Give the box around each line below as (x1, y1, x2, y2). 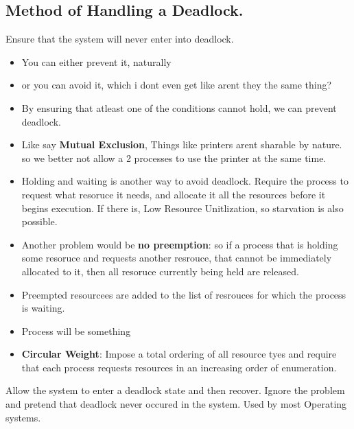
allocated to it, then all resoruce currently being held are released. (21, 264, 299, 278)
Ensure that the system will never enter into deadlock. (5, 32, 234, 46)
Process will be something (21, 323, 131, 338)
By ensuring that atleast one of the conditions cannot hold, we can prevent (21, 100, 337, 115)
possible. (21, 214, 58, 229)
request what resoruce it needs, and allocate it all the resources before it (21, 187, 326, 201)
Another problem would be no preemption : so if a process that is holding (21, 237, 338, 251)
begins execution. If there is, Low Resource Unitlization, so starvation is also (21, 200, 344, 215)
